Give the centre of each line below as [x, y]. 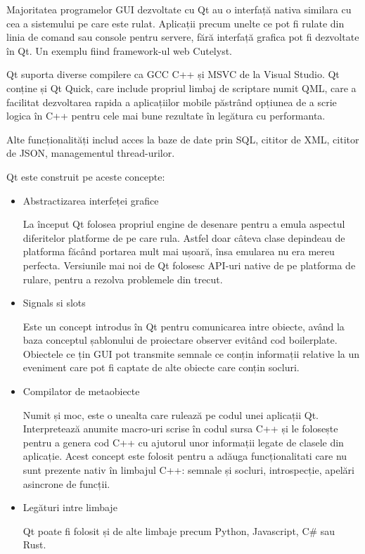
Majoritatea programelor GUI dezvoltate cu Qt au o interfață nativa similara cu [179, 9]
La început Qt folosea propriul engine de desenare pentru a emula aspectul [184, 224]
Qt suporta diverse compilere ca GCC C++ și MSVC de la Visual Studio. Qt [173, 74]
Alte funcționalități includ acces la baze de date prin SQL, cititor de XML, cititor [183, 139]
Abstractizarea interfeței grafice [91, 200]
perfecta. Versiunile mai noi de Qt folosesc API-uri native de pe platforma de [189, 265]
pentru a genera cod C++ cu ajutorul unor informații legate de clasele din [183, 442]
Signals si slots [54, 303]
